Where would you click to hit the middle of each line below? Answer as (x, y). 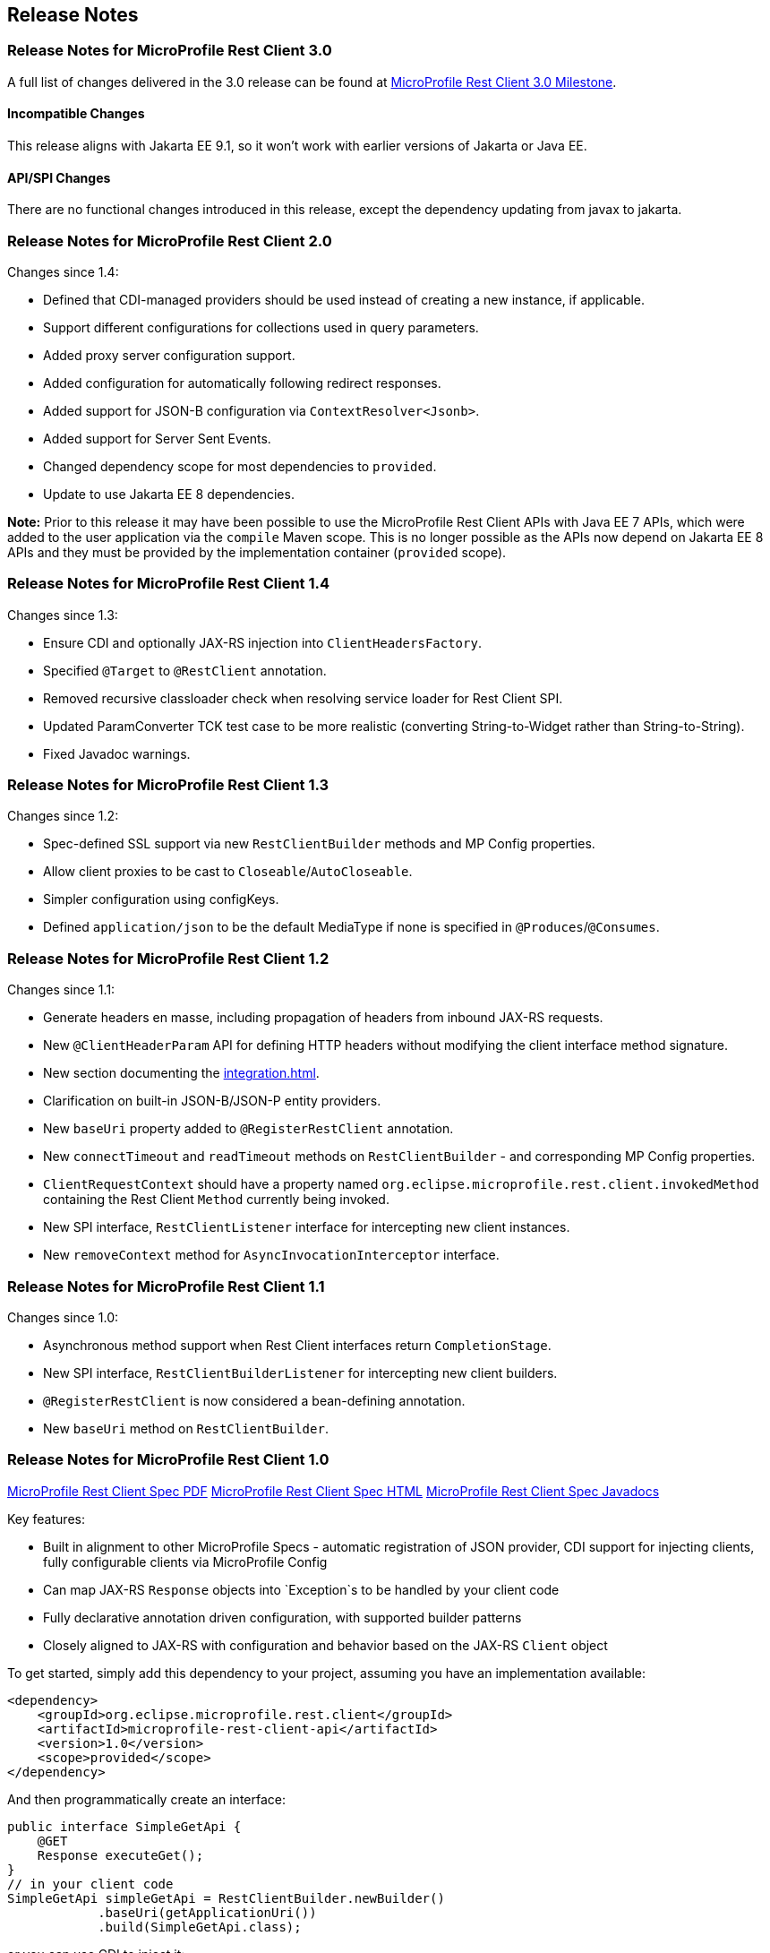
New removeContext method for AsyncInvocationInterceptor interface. (271, 1255)
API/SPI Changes (59, 177)
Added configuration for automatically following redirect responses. (242, 383)
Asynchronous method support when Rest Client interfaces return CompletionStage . (297, 1345)
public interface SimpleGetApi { (124, 1826)
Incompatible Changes (76, 114)
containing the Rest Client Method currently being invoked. (216, 1200)
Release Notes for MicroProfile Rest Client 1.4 (169, 584)
